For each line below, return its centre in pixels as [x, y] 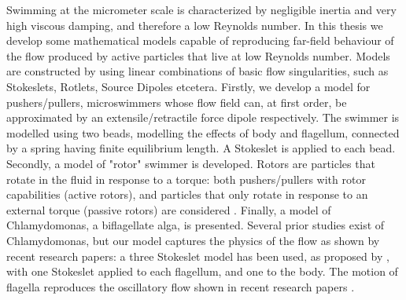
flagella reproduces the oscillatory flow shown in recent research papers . [181, 286]
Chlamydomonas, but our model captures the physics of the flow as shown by [193, 240]
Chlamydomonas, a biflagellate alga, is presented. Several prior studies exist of [196, 225]
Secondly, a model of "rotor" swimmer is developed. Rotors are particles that [191, 163]
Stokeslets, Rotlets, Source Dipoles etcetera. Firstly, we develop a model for [188, 86]
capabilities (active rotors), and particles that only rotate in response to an [187, 194]
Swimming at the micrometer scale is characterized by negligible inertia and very [201, 9]
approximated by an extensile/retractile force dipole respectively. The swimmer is [203, 117]
